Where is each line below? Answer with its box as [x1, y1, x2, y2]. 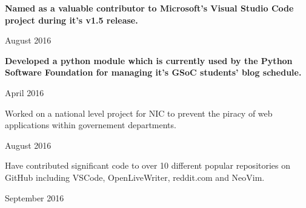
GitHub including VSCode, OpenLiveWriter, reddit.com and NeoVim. [5, 171, 265, 183]
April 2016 [5, 86, 44, 99]
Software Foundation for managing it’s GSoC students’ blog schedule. [5, 66, 302, 79]
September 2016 [5, 191, 64, 204]
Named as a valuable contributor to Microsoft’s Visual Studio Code [5, 2, 294, 14]
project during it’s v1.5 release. [5, 13, 138, 26]
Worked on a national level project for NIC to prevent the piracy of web [5, 106, 273, 119]
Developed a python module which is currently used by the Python [5, 54, 293, 67]
